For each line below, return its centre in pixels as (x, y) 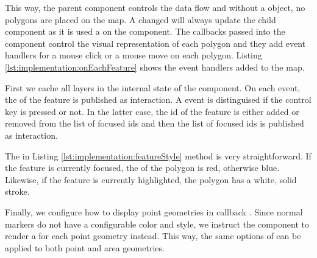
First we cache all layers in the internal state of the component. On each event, (153, 87)
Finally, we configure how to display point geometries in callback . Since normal (154, 211)
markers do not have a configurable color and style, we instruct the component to (157, 224)
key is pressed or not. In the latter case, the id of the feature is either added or (152, 111)
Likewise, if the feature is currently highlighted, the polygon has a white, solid (151, 179)
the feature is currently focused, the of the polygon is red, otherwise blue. (142, 168)
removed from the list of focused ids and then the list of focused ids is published (155, 123)
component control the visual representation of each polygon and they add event (155, 43)
